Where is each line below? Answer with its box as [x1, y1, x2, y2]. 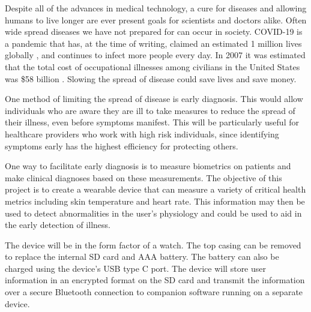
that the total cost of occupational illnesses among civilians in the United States [5, 60, 300, 73]
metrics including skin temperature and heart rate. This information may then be [5, 194, 305, 207]
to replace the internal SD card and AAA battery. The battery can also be [5, 250, 279, 263]
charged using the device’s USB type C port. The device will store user [5, 262, 267, 274]
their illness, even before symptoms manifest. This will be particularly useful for [5, 116, 299, 128]
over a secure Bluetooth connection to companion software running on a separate [5, 286, 303, 298]
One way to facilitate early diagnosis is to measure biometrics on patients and [5, 160, 291, 172]
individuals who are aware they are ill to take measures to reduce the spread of [5, 104, 295, 116]
